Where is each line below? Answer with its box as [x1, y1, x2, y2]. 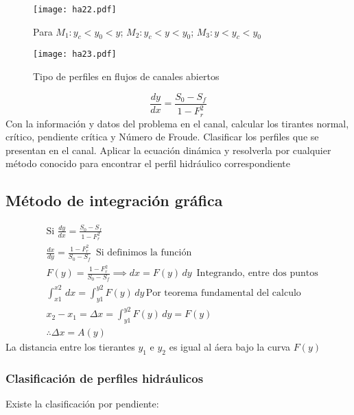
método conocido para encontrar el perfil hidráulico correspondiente [5, 156, 290, 171]
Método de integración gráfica [5, 190, 223, 211]
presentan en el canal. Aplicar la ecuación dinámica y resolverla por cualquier [5, 142, 331, 157]
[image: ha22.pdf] [33, 5, 117, 14]
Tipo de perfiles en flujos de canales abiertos [33, 69, 220, 84]
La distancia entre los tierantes [5, 339, 135, 353]
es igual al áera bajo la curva [169, 339, 291, 353]
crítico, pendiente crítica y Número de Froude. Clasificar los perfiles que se [5, 129, 319, 144]
